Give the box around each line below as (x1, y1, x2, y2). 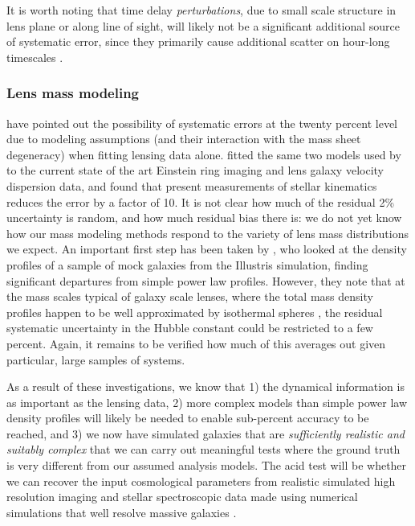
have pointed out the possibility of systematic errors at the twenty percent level (6, 114, 398, 131)
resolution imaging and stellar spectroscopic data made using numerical (6, 488, 358, 505)
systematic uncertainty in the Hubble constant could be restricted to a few (6, 319, 373, 336)
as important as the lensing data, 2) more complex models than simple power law (6, 393, 408, 410)
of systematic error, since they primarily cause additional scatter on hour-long (6, 33, 390, 50)
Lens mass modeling (6, 83, 140, 103)
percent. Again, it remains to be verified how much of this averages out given (6, 335, 386, 351)
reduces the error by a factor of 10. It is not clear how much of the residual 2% (6, 193, 395, 210)
